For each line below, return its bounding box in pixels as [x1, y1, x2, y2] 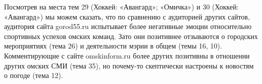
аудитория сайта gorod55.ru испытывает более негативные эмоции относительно [4, 21, 252, 31]
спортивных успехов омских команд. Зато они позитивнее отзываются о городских [4, 30, 258, 41]
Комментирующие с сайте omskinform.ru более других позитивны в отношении [4, 50, 250, 60]
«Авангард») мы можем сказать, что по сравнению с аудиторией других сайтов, [4, 11, 250, 21]
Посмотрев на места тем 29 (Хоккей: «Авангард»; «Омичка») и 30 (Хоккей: [4, 1, 239, 11]
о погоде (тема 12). [4, 70, 63, 80]
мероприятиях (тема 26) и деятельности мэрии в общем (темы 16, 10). [4, 40, 222, 51]
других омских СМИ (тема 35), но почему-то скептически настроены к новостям [4, 60, 254, 70]
